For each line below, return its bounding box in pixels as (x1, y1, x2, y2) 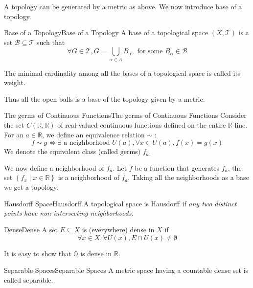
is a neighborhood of (58, 172, 119, 182)
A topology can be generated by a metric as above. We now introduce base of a (4, 1, 242, 11)
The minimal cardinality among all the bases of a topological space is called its (4, 67, 241, 78)
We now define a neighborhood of (4, 162, 104, 173)
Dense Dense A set (4, 224, 58, 234)
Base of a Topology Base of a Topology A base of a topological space (4, 27, 208, 38)
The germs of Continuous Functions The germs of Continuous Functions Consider (4, 110, 247, 120)
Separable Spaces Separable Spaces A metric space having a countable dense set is (4, 265, 249, 275)
